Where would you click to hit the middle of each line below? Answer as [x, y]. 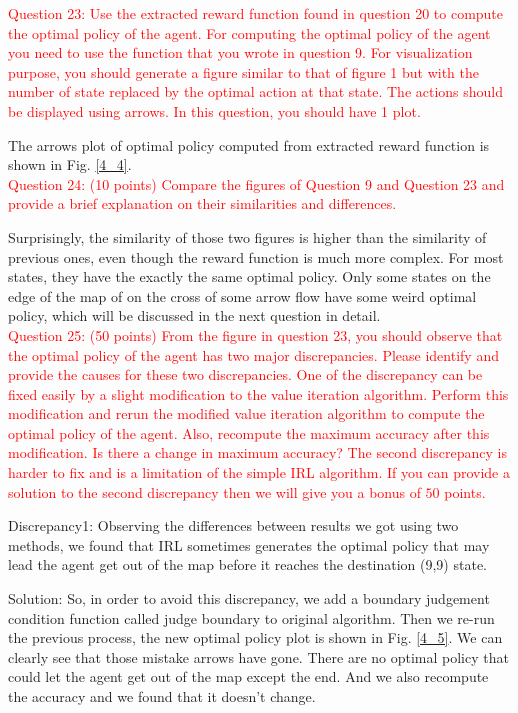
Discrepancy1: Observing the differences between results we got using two [233, 525]
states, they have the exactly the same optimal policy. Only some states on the [249, 276]
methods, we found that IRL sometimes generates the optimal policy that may [249, 544]
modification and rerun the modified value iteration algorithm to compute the [246, 413]
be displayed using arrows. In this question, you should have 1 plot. [214, 110]
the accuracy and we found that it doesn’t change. [162, 696]
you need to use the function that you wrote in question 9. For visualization [240, 52]
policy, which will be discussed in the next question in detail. [194, 315]
